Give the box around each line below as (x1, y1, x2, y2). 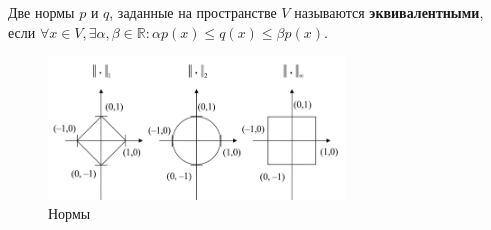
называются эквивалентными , (294, 2, 484, 22)
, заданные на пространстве (109, 2, 277, 22)
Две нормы (8, 2, 75, 22)
